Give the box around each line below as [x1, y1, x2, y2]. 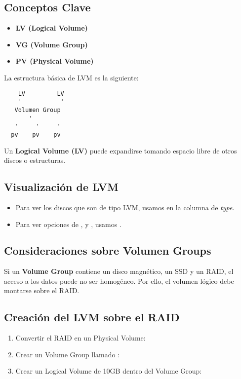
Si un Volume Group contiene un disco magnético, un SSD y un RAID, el [4, 266, 234, 276]
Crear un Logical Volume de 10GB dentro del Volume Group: [15, 366, 202, 376]
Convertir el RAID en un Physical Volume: [15, 333, 146, 343]
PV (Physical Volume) [15, 56, 94, 66]
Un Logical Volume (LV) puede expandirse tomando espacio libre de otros [4, 145, 237, 155]
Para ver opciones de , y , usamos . [15, 219, 121, 229]
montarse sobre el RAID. [4, 285, 80, 296]
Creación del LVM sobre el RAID [4, 309, 180, 325]
